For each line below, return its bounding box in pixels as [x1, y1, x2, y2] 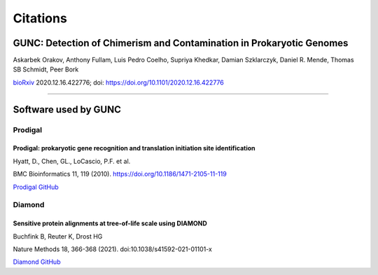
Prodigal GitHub [13, 183, 59, 191]
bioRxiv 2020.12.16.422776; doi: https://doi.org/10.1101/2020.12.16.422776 [13, 78, 224, 87]
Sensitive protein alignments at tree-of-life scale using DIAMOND [13, 219, 208, 227]
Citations [13, 10, 68, 26]
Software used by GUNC [13, 104, 122, 115]
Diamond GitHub [13, 258, 61, 266]
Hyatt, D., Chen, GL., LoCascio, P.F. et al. [13, 157, 131, 165]
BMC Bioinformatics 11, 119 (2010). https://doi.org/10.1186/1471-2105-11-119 [13, 170, 227, 178]
